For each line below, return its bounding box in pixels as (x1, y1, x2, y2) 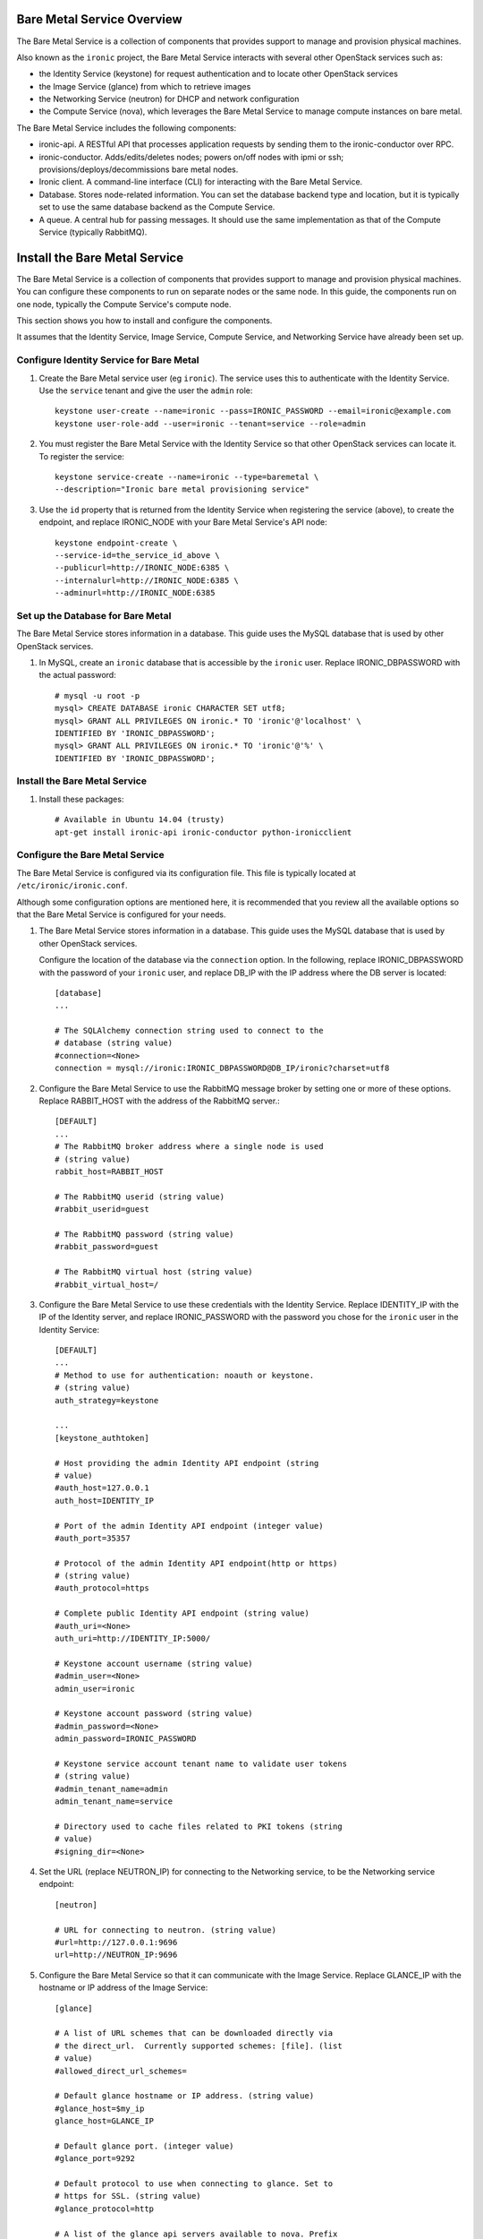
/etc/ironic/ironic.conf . (16, 880, 128, 891)
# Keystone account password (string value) (55, 1709, 254, 1719)
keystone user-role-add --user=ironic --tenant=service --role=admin (55, 418, 367, 429)
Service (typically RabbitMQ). (38, 227, 148, 237)
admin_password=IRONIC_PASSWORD (55, 1734, 197, 1744)
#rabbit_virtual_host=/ (55, 1279, 159, 1290)
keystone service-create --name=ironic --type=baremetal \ (55, 471, 319, 482)
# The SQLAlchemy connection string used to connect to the (55, 1025, 324, 1036)
